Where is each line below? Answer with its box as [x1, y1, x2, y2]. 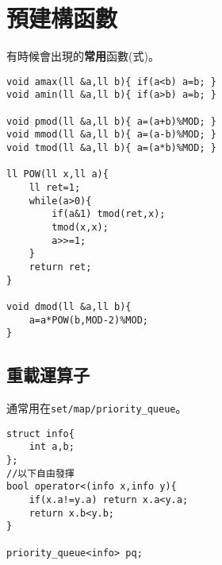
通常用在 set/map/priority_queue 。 [6, 400, 187, 416]
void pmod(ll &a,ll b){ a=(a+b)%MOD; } [6, 115, 216, 127]
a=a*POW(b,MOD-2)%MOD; [29, 314, 148, 326]
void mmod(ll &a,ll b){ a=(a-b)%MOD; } [6, 129, 216, 141]
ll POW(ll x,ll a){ [6, 168, 109, 180]
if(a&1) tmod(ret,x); [52, 208, 166, 220]
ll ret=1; [29, 181, 81, 193]
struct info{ [6, 428, 75, 439]
